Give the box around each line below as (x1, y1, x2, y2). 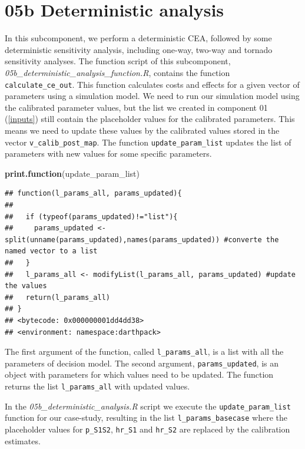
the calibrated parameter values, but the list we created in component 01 (5, 101, 268, 113)
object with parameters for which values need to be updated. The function (5, 368, 274, 381)
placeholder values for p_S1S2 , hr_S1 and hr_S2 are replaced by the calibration (5, 422, 290, 435)
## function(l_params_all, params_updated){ (5, 189, 182, 198)
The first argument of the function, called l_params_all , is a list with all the (5, 345, 284, 358)
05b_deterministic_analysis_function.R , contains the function (5, 66, 230, 78)
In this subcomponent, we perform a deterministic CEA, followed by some (5, 32, 272, 44)
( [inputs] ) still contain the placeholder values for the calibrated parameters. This (5, 113, 295, 125)
